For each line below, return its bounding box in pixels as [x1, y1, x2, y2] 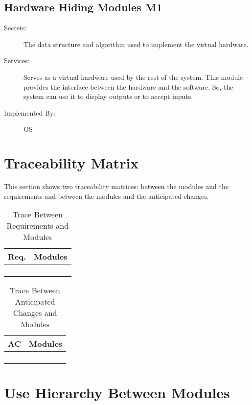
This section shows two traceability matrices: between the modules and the [4, 181, 229, 191]
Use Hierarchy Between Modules [4, 382, 230, 403]
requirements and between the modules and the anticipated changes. [4, 191, 209, 201]
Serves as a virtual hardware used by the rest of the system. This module [23, 71, 243, 82]
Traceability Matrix [4, 153, 139, 173]
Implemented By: [4, 107, 56, 118]
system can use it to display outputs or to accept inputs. [23, 91, 193, 101]
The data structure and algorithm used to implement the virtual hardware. [23, 39, 249, 49]
